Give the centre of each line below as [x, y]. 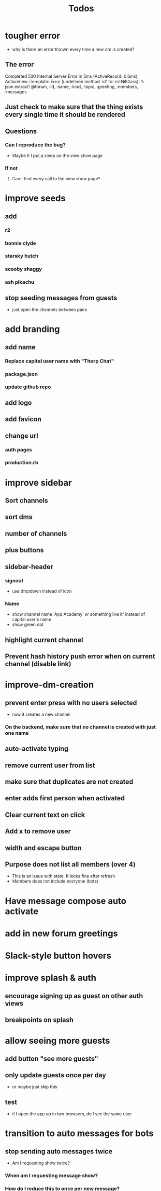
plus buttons [24, 550]
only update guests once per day [56, 1075]
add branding [32, 329]
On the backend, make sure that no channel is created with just [80, 727]
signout [14, 580]
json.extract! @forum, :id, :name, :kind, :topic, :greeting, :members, [72, 86]
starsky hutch [22, 256]
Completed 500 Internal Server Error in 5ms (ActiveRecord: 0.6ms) [71, 76]
